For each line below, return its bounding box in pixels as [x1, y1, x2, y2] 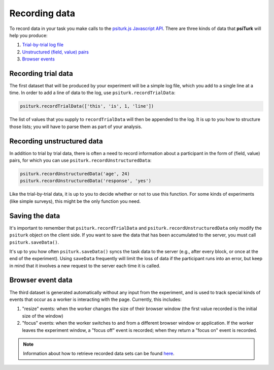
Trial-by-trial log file [22, 42, 63, 48]
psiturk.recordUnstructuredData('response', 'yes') [20, 178, 152, 184]
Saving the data [9, 211, 60, 220]
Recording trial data [9, 69, 73, 78]
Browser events [22, 56, 55, 62]
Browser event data [9, 276, 73, 285]
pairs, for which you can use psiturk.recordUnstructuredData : [9, 158, 152, 164]
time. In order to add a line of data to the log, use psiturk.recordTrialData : [9, 89, 176, 96]
